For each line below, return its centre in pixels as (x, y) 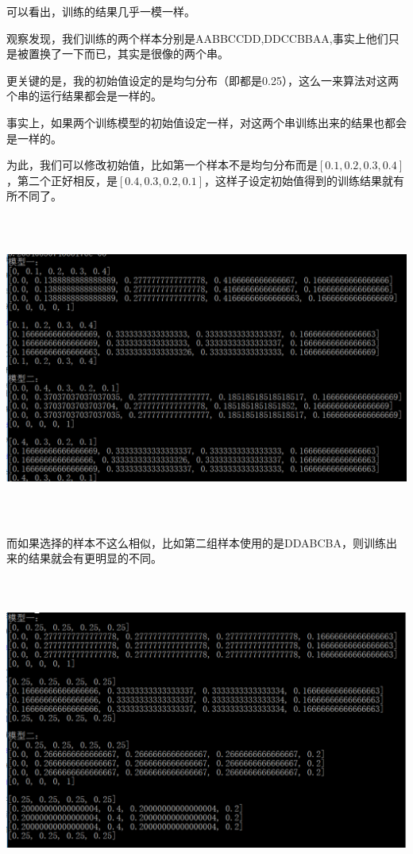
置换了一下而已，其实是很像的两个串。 (128, 54)
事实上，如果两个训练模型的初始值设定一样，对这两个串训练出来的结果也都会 (206, 122)
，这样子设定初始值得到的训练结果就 (298, 180)
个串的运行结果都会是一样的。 (84, 96)
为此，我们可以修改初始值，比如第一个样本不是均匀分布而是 (162, 165)
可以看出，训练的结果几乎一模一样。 (101, 11)
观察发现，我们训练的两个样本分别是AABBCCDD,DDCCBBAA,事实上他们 (197, 38)
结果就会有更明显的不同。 (95, 558)
